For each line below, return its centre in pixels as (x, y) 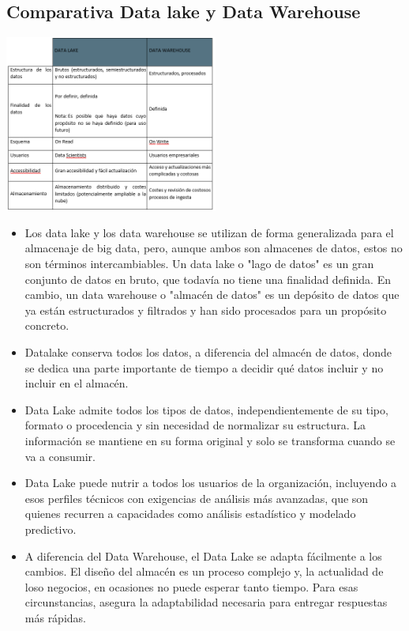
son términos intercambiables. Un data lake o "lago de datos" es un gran (199, 264)
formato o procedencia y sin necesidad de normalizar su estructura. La (195, 425)
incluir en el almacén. (77, 383)
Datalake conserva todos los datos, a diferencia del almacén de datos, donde (208, 352)
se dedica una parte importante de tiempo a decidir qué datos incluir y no (204, 367)
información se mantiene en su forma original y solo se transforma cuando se (210, 441)
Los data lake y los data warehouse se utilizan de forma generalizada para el (209, 232)
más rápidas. (55, 617)
